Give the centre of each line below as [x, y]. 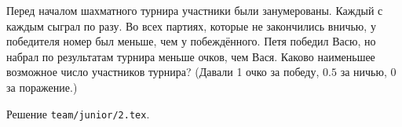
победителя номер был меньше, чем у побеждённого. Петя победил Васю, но [191, 41]
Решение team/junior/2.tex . [78, 113]
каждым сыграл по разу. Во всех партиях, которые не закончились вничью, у [191, 25]
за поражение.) [42, 87]
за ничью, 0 [368, 72]
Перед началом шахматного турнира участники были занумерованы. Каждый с [195, 10]
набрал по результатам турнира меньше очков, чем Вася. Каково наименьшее [191, 56]
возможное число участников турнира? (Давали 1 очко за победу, [163, 72]
